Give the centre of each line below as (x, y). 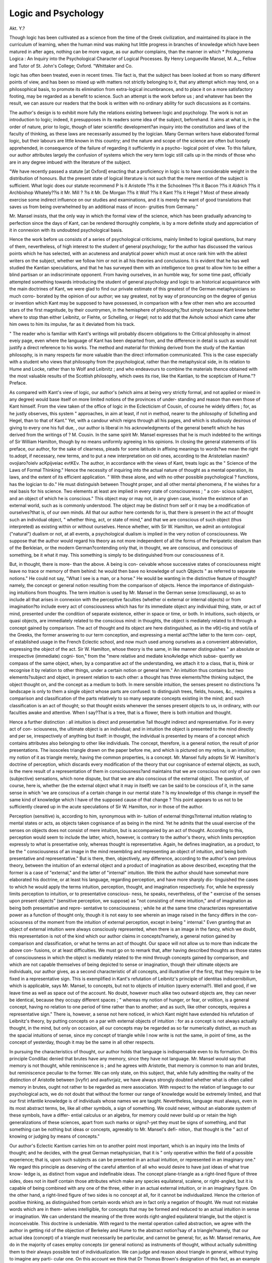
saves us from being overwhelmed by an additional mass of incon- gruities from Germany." (104, 207)
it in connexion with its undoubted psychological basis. (66, 230)
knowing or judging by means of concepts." (55, 1136)
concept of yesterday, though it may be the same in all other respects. (82, 1042)
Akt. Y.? (17, 28)
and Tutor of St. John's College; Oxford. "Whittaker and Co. (71, 66)
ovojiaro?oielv (24, 463)
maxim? (241, 456)
